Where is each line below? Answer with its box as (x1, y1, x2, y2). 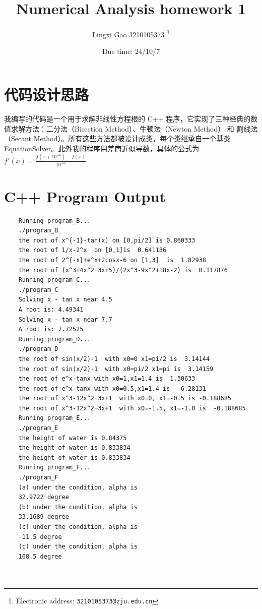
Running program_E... (18, 414, 91, 422)
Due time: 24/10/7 (102, 46, 160, 56)
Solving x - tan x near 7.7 (18, 316, 112, 323)
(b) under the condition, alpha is (18, 503, 138, 511)
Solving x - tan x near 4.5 (18, 296, 112, 303)
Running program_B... (18, 217, 91, 224)
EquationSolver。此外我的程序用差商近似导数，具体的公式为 (4, 143, 200, 153)
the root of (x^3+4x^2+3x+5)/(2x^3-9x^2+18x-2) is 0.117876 (18, 266, 228, 274)
